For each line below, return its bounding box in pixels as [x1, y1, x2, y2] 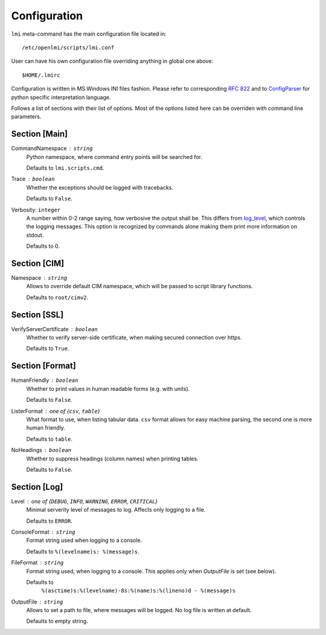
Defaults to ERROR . [26, 517, 72, 524]
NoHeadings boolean [11, 446, 72, 454]
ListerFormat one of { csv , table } [11, 407, 100, 414]
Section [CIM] [11, 258, 65, 268]
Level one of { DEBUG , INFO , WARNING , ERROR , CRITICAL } [11, 497, 158, 504]
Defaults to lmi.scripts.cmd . [26, 164, 104, 172]
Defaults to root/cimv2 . [26, 294, 89, 301]
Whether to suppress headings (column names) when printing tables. [26, 455, 199, 462]
